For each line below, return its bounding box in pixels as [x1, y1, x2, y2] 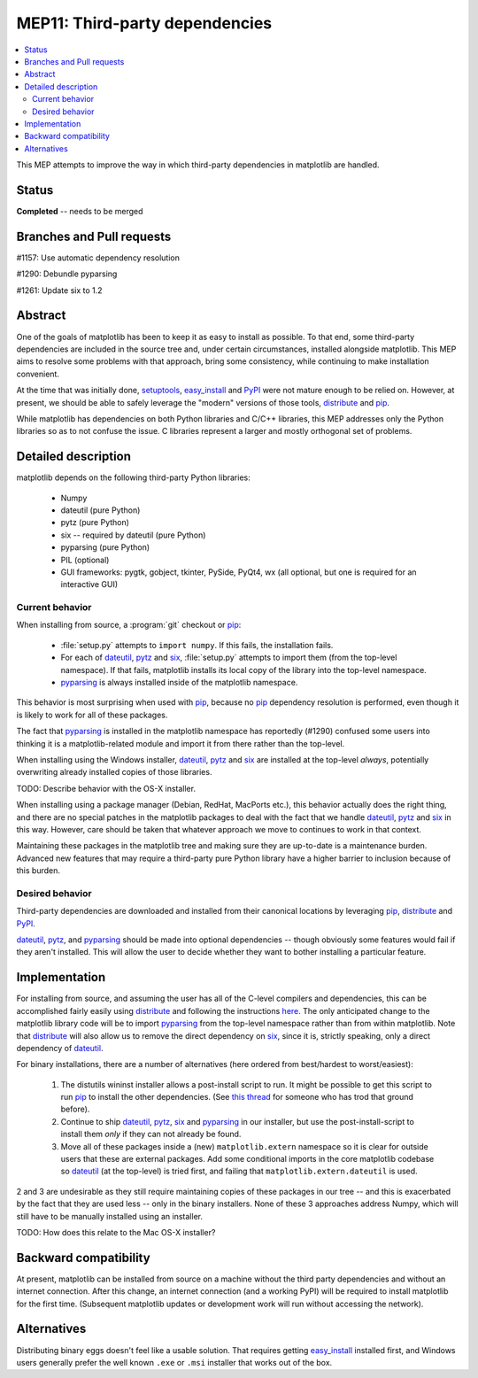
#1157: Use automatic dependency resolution [16, 252, 181, 263]
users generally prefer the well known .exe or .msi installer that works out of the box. [16, 1357, 333, 1367]
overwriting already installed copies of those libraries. [16, 767, 212, 778]
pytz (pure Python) [60, 517, 130, 528]
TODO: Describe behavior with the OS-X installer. [16, 783, 197, 794]
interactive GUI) [60, 579, 119, 590]
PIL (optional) [60, 554, 110, 565]
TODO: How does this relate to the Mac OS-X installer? [16, 1227, 216, 1237]
